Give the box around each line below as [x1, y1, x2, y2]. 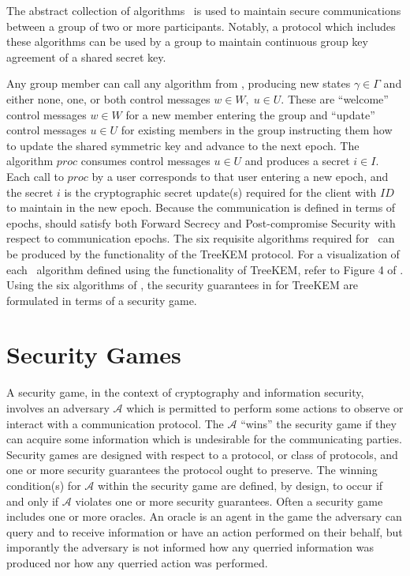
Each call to [6, 168, 64, 184]
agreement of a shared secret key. [6, 48, 166, 65]
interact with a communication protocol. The [6, 415, 224, 431]
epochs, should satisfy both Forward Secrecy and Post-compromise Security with [6, 214, 396, 231]
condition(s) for [6, 476, 81, 493]
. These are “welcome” [281, 90, 389, 107]
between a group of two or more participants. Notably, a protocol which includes [6, 17, 396, 34]
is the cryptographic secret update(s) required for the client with [64, 183, 377, 200]
